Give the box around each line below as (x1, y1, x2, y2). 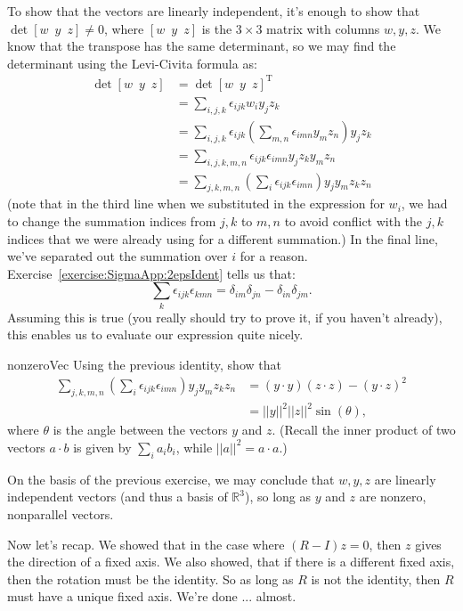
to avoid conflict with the (284, 212, 423, 231)
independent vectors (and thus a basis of (7, 487, 228, 506)
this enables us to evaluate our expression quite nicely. (7, 325, 304, 344)
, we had (401, 194, 448, 213)
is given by (73, 437, 132, 456)
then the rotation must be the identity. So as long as (7, 569, 294, 588)
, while (175, 437, 213, 456)
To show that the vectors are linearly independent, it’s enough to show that (7, 2, 420, 20)
